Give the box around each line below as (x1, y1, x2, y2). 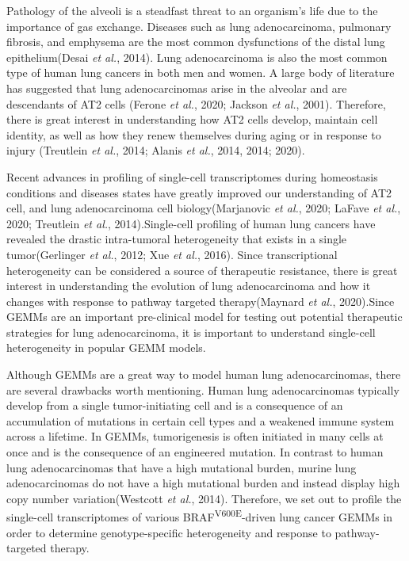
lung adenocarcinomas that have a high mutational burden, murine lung (6, 459, 357, 475)
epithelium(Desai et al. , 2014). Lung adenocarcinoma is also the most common (6, 48, 388, 65)
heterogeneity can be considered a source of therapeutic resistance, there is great (6, 261, 398, 278)
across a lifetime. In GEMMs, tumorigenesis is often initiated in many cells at (6, 428, 384, 445)
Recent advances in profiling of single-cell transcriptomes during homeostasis (6, 168, 378, 185)
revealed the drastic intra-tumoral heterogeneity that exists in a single (6, 231, 347, 247)
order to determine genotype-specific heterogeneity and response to (6, 524, 331, 540)
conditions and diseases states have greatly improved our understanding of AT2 (6, 184, 392, 200)
